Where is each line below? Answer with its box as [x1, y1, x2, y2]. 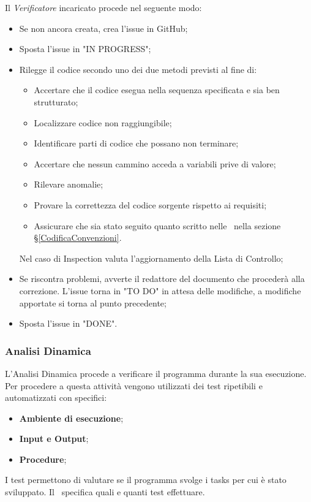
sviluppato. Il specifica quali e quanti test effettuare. [5, 485, 205, 498]
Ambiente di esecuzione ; [19, 411, 124, 424]
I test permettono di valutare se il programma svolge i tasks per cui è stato [5, 473, 287, 486]
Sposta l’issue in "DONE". [19, 317, 118, 330]
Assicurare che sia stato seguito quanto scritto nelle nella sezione [34, 219, 281, 232]
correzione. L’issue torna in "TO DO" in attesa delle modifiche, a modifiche [19, 284, 301, 297]
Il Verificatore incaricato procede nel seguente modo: [5, 1, 202, 13]
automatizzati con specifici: [5, 391, 107, 404]
